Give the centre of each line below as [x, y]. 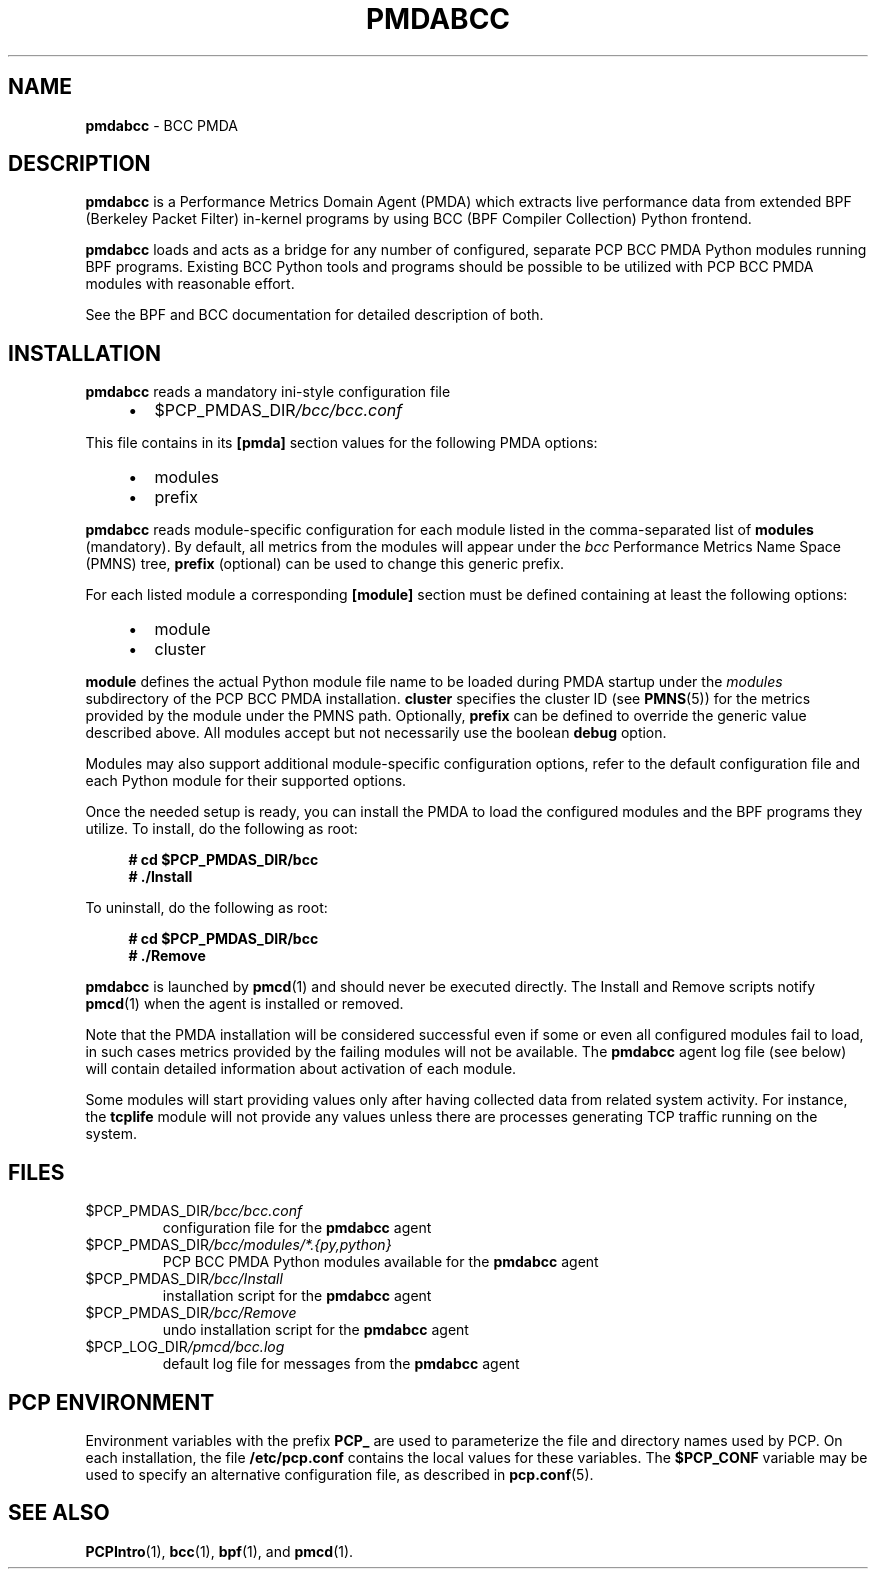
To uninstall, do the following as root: [206, 908]
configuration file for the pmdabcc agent [297, 1228]
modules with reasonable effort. [190, 284]
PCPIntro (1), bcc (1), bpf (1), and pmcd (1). [219, 1551]
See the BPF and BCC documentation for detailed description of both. [314, 315]
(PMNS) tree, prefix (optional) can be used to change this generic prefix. [325, 564]
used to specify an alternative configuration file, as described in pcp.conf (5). [339, 1474]
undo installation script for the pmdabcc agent [315, 1330]
